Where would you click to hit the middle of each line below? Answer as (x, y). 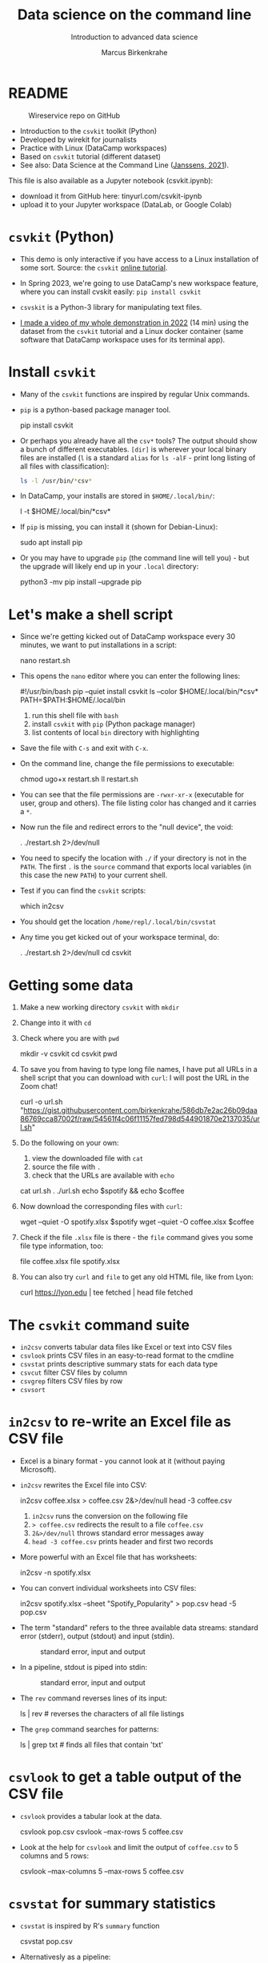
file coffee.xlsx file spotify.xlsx (70, 1262)
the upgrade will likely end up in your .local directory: (109, 567)
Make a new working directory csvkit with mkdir (100, 1007)
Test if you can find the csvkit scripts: (83, 891)
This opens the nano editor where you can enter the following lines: (130, 676)
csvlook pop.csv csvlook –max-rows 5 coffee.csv (102, 1832)
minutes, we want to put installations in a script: (98, 645)
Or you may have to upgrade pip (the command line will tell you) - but (134, 558)
